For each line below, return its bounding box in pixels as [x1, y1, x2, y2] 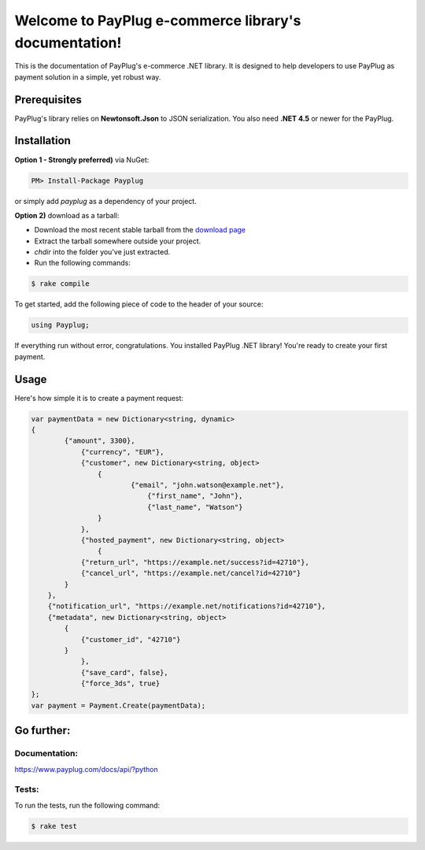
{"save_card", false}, [80, 668, 168, 677]
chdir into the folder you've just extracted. [34, 247, 171, 257]
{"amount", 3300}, [64, 436, 135, 445]
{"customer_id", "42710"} [80, 635, 181, 644]
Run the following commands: [34, 258, 131, 268]
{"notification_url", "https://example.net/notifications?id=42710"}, [47, 602, 327, 611]
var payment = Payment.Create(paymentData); [31, 701, 206, 710]
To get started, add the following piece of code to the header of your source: [14, 299, 264, 309]
